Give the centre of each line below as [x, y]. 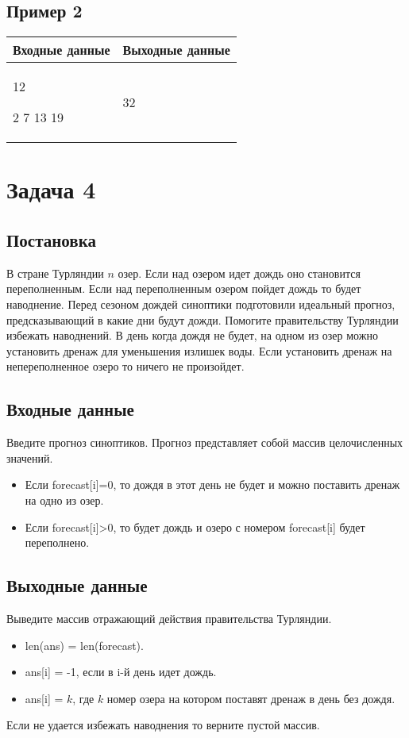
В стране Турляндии [55, 273]
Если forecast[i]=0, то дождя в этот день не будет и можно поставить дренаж [212, 484]
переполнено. [57, 542]
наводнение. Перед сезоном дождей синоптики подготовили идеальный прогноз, [201, 304]
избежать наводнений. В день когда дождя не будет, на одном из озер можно [192, 335]
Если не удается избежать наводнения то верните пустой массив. [163, 725]
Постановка [51, 239]
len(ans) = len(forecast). [84, 645]
